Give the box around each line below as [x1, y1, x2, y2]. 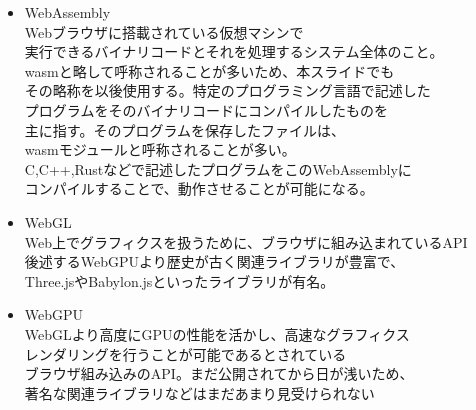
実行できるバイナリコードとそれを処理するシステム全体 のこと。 [24, 41, 444, 62]
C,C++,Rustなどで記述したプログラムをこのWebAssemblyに [24, 158, 412, 179]
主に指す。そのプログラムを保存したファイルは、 [24, 119, 345, 140]
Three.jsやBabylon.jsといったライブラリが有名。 [24, 270, 335, 291]
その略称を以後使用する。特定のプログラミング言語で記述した [24, 80, 431, 101]
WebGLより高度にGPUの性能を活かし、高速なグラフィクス [24, 323, 410, 344]
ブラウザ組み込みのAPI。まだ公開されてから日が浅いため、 [24, 363, 414, 384]
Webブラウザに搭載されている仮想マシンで [24, 21, 304, 42]
